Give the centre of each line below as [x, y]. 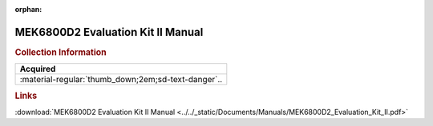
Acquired [38, 69]
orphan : [28, 9]
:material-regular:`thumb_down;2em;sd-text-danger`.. [121, 80]
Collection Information [61, 52]
